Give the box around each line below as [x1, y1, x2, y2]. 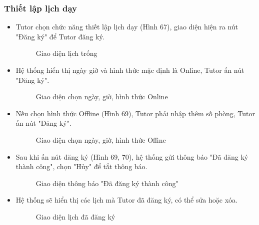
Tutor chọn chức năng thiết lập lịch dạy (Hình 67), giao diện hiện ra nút [15, 21, 238, 32]
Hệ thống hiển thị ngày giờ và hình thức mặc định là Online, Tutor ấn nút [15, 65, 244, 75]
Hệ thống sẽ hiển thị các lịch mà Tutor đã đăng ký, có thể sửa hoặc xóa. [15, 195, 237, 205]
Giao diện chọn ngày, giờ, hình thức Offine [35, 134, 166, 145]
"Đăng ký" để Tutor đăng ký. [15, 31, 104, 41]
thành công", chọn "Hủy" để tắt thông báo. [15, 161, 147, 172]
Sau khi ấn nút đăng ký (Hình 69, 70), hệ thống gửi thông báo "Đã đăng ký [15, 151, 248, 162]
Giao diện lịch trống [35, 48, 97, 58]
